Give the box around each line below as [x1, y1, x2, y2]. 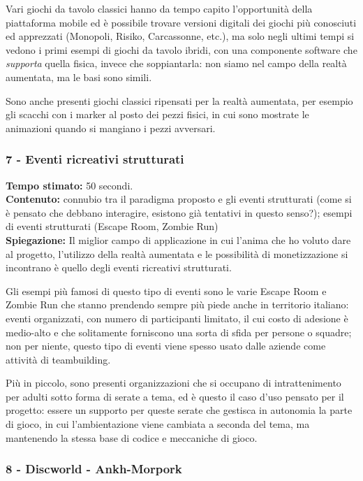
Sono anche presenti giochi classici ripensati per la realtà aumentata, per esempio [6, 93, 353, 108]
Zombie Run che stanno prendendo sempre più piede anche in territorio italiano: [6, 297, 349, 312]
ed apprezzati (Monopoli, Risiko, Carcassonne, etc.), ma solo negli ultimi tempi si [6, 29, 355, 43]
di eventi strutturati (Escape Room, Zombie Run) [6, 219, 218, 234]
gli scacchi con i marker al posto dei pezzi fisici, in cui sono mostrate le [6, 107, 309, 122]
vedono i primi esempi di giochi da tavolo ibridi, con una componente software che [6, 42, 357, 57]
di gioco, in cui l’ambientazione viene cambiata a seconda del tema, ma [6, 417, 310, 431]
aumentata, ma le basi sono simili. [6, 69, 152, 84]
